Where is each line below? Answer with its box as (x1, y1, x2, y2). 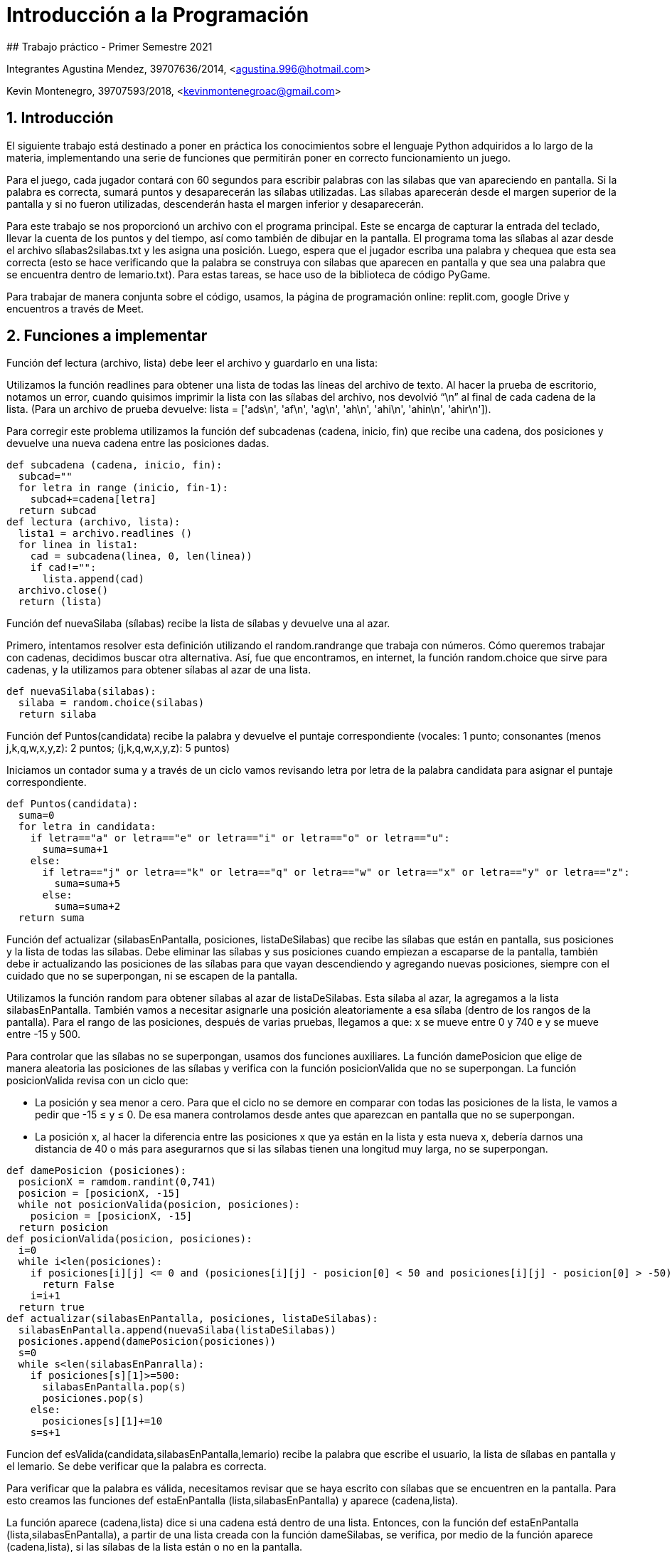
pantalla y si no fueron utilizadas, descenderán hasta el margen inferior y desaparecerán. (6, 197, 425, 210)
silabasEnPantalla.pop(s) (42, 1381, 186, 1393)
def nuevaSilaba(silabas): (6, 686, 156, 698)
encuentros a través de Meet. (6, 302, 144, 315)
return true (18, 1301, 85, 1314)
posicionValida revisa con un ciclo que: (6, 1074, 188, 1087)
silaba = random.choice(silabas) (18, 697, 205, 709)
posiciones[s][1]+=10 (42, 1415, 163, 1427)
